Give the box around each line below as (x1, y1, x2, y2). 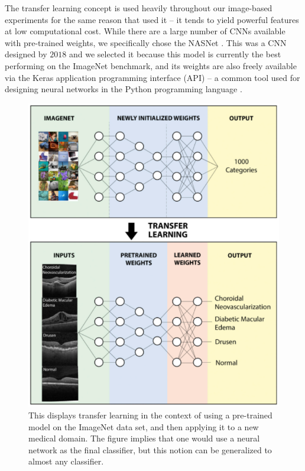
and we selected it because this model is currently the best (69, 48, 281, 60)
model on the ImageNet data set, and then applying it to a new (28, 420, 259, 433)
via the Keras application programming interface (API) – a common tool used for (5, 71, 300, 83)
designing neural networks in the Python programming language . (5, 83, 242, 95)
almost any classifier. (28, 455, 104, 467)
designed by (5, 48, 47, 60)
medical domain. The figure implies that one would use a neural (28, 432, 260, 444)
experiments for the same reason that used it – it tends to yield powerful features (5, 13, 299, 25)
